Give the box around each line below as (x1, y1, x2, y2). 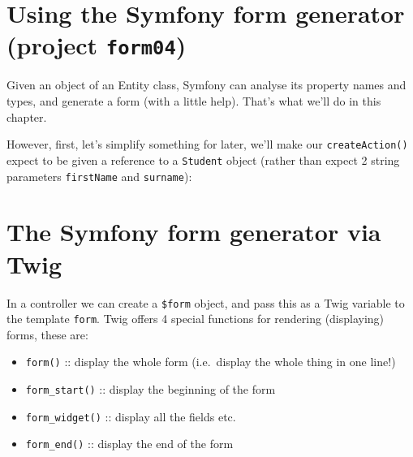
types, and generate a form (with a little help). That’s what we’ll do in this (6, 93, 381, 110)
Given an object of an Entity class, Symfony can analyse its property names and (6, 76, 407, 93)
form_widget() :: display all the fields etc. (25, 407, 236, 425)
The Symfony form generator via (6, 215, 381, 248)
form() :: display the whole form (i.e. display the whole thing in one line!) (25, 353, 396, 370)
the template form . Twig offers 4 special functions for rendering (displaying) (6, 310, 385, 327)
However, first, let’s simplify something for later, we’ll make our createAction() (6, 136, 408, 153)
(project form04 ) (6, 28, 187, 62)
